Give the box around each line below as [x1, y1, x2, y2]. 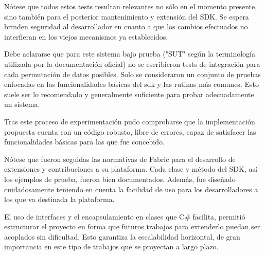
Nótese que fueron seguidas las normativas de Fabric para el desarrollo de [4, 153, 236, 164]
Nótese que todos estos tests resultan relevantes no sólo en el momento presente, [4, 1, 257, 11]
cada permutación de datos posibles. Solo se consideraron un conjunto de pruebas [4, 68, 261, 79]
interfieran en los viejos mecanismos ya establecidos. [4, 31, 168, 42]
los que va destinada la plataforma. [4, 194, 115, 205]
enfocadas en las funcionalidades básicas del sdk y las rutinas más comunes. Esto [4, 79, 259, 89]
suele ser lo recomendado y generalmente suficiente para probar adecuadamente [4, 88, 254, 99]
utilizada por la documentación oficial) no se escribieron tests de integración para [4, 58, 260, 69]
